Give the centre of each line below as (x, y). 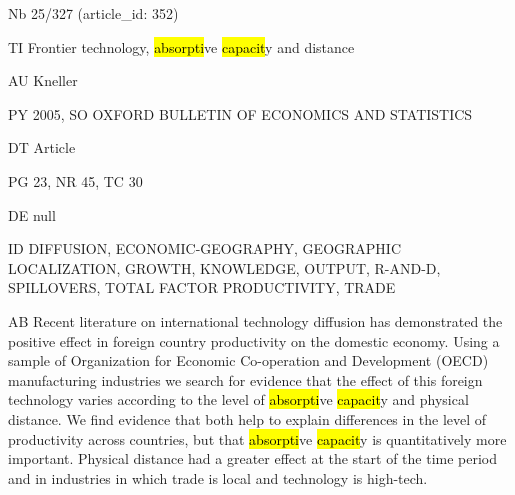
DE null (32, 214)
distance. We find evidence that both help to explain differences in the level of (247, 418)
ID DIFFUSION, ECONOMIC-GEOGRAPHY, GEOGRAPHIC (205, 248)
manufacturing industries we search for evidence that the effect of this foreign (245, 379)
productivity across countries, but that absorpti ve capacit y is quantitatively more (257, 438)
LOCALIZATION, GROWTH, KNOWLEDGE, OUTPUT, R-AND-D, (224, 267)
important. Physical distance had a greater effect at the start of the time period (253, 458)
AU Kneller (43, 80)
